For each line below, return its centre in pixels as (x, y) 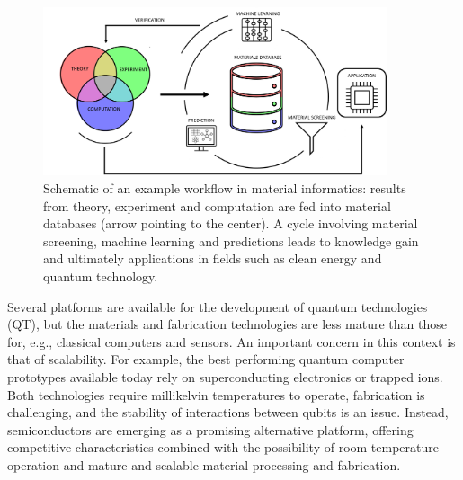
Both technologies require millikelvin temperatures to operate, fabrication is (216, 394)
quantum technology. (101, 276)
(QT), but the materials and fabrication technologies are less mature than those (227, 324)
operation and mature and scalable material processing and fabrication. (204, 464)
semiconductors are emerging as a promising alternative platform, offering (210, 429)
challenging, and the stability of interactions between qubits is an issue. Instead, (228, 412)
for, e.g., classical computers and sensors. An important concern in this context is (231, 341)
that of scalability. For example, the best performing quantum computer (206, 359)
